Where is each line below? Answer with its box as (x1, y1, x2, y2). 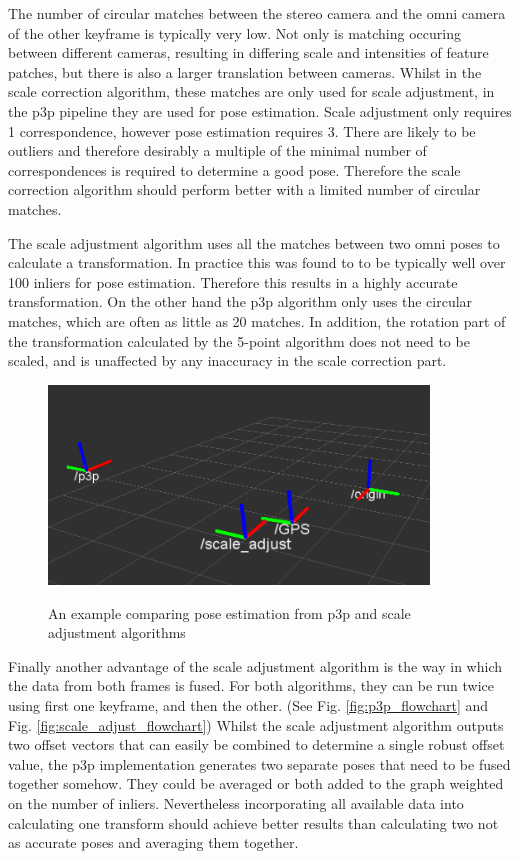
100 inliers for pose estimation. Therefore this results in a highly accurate (8, 271, 458, 292)
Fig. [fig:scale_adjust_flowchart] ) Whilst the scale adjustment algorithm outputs (8, 714, 504, 735)
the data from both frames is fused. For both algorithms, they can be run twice (8, 675, 495, 696)
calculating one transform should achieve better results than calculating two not (8, 812, 499, 833)
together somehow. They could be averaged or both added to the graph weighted (8, 773, 504, 794)
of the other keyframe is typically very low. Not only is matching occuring (8, 22, 461, 43)
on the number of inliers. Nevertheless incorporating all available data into (8, 793, 464, 813)
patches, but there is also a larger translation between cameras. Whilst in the (8, 61, 482, 82)
